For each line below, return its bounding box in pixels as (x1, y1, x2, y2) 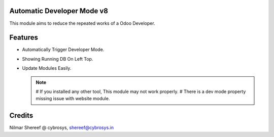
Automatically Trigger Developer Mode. (22, 47, 105, 53)
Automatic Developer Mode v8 (9, 7, 109, 15)
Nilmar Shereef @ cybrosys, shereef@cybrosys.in (9, 124, 114, 131)
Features (9, 33, 38, 42)
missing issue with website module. (36, 96, 110, 102)
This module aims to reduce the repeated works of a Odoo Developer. (9, 20, 155, 26)
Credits (9, 111, 33, 120)
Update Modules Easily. (22, 65, 72, 71)
